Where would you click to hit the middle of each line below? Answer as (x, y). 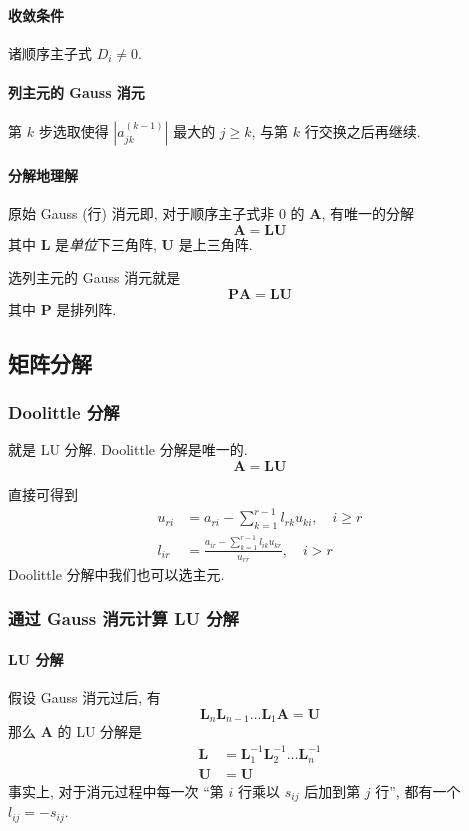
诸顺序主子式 (50, 52)
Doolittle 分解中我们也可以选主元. (116, 573)
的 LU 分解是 (100, 731)
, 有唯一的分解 (367, 212)
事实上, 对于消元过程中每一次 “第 (116, 790)
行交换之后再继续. (362, 131)
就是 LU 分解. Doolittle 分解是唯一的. (128, 449)
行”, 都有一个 (418, 790)
